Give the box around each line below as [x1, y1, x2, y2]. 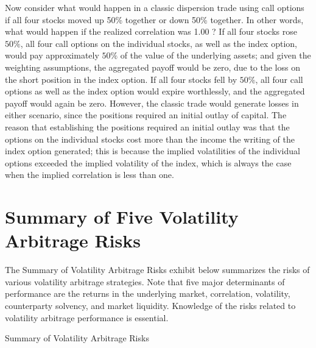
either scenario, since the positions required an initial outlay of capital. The [5, 108, 287, 121]
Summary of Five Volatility [5, 204, 239, 229]
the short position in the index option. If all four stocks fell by [5, 73, 237, 85]
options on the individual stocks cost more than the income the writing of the [5, 132, 295, 145]
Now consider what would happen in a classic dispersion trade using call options [5, 1, 304, 13]
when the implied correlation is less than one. [5, 168, 174, 181]
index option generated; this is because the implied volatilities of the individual [5, 144, 300, 157]
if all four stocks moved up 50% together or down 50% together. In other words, [5, 13, 304, 26]
